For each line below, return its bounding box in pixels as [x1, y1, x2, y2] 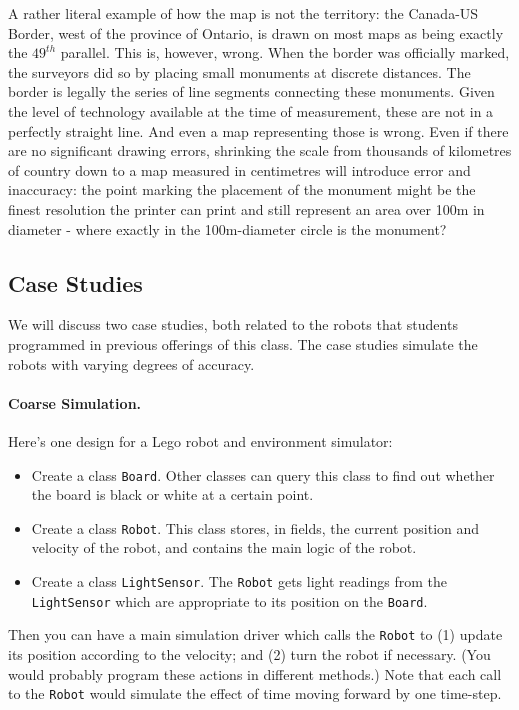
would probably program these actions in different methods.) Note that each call [8, 663, 502, 684]
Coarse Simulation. [8, 392, 142, 413]
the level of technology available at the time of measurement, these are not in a [8, 100, 494, 121]
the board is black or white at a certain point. [31, 484, 314, 505]
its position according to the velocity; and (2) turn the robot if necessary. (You [8, 643, 491, 664]
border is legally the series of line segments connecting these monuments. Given [8, 81, 495, 102]
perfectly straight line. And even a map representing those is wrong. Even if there [8, 120, 509, 141]
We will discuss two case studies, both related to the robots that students [8, 314, 458, 335]
